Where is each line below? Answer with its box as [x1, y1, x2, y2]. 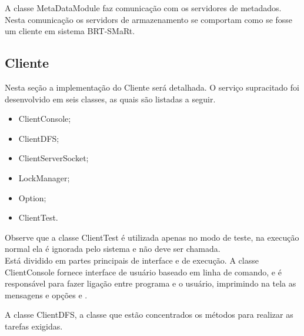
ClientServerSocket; [18, 152, 89, 164]
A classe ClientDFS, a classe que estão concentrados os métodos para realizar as [5, 308, 293, 321]
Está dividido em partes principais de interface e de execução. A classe [5, 254, 259, 266]
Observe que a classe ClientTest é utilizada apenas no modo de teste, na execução [5, 231, 299, 243]
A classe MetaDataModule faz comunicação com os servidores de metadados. [5, 2, 282, 14]
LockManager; [18, 171, 70, 184]
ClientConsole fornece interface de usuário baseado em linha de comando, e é [5, 265, 282, 278]
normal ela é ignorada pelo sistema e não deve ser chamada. [5, 242, 221, 255]
